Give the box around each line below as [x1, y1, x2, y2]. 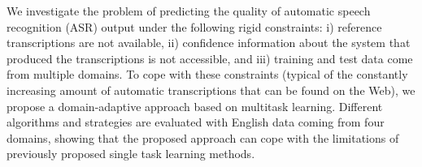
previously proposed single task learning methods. [7, 145, 255, 162]
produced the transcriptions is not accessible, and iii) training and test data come [7, 49, 413, 66]
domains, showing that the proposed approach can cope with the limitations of [7, 129, 399, 146]
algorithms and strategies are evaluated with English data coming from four [7, 113, 385, 131]
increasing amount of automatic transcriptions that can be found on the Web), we [7, 81, 415, 98]
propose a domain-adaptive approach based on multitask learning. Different [7, 97, 383, 114]
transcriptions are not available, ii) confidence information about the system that [7, 34, 411, 51]
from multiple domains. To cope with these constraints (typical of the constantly [7, 66, 408, 83]
